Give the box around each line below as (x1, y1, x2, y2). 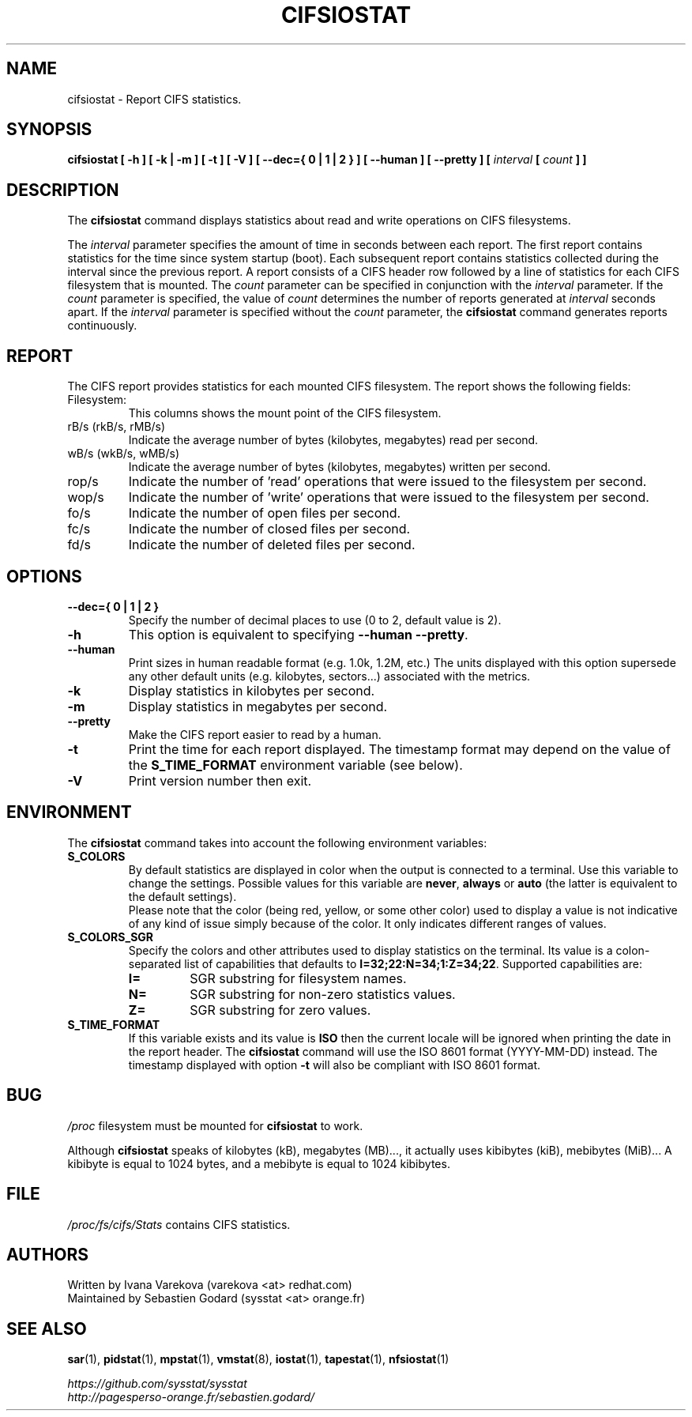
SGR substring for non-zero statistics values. (190, 985, 456, 1002)
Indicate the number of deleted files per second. (128, 537, 416, 553)
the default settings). (128, 889, 237, 903)
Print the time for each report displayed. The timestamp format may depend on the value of (128, 741, 671, 757)
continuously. (67, 318, 137, 333)
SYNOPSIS (6, 119, 92, 140)
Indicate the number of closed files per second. (128, 521, 411, 537)
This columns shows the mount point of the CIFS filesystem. (128, 406, 442, 420)
